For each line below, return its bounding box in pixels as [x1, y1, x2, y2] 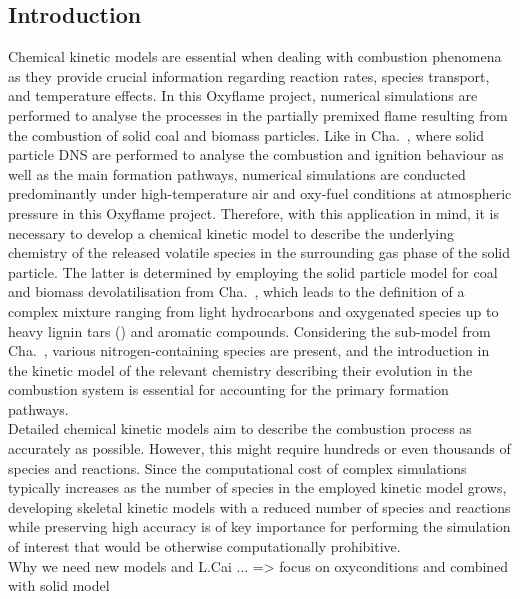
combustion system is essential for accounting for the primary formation [8, 379, 449, 400]
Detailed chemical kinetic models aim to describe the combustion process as [8, 418, 472, 439]
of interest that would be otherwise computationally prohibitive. [8, 536, 401, 557]
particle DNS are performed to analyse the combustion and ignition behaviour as [8, 144, 504, 165]
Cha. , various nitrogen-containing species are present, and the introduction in [8, 340, 490, 361]
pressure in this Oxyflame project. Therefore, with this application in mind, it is [8, 202, 500, 223]
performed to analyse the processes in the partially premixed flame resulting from [8, 104, 508, 125]
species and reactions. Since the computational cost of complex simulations [8, 457, 467, 478]
